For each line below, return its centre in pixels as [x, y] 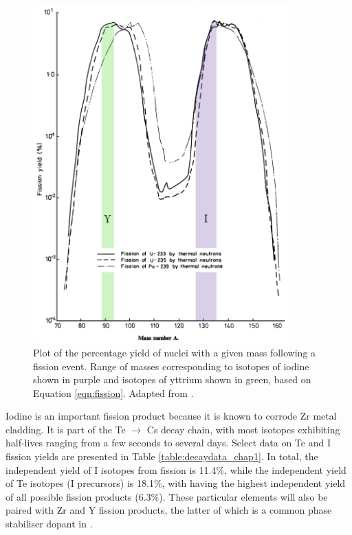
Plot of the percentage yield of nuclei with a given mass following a [175, 352]
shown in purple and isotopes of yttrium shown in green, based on [172, 379]
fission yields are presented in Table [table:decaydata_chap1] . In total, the [162, 456]
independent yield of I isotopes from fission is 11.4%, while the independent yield [176, 469]
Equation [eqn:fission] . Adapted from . [113, 392]
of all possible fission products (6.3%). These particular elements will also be [167, 496]
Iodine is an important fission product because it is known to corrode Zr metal [171, 416]
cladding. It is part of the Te [66, 429]
